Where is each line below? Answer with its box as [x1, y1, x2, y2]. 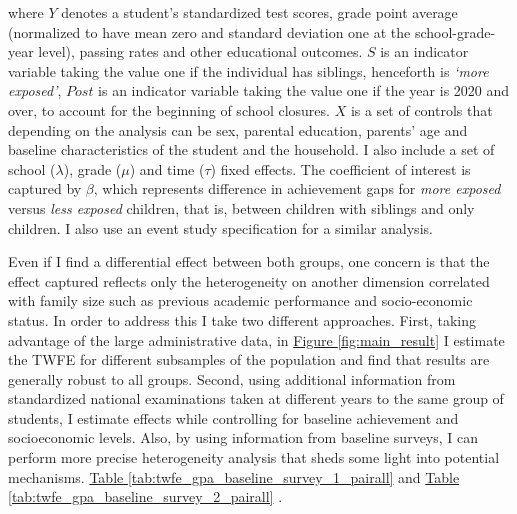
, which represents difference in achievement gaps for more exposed [93, 178, 501, 199]
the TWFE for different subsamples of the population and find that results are [8, 349, 490, 370]
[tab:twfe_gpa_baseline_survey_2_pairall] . [8, 486, 283, 507]
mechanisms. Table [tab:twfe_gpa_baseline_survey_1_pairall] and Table [8, 466, 460, 487]
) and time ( [129, 158, 205, 179]
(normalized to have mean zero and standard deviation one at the [8, 21, 411, 42]
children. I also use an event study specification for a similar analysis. [8, 217, 433, 238]
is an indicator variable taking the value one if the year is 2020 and [98, 80, 510, 101]
